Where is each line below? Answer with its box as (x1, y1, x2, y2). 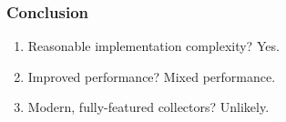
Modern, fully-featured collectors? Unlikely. (27, 97, 270, 117)
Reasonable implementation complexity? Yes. (27, 36, 280, 56)
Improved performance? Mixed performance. (27, 66, 276, 86)
